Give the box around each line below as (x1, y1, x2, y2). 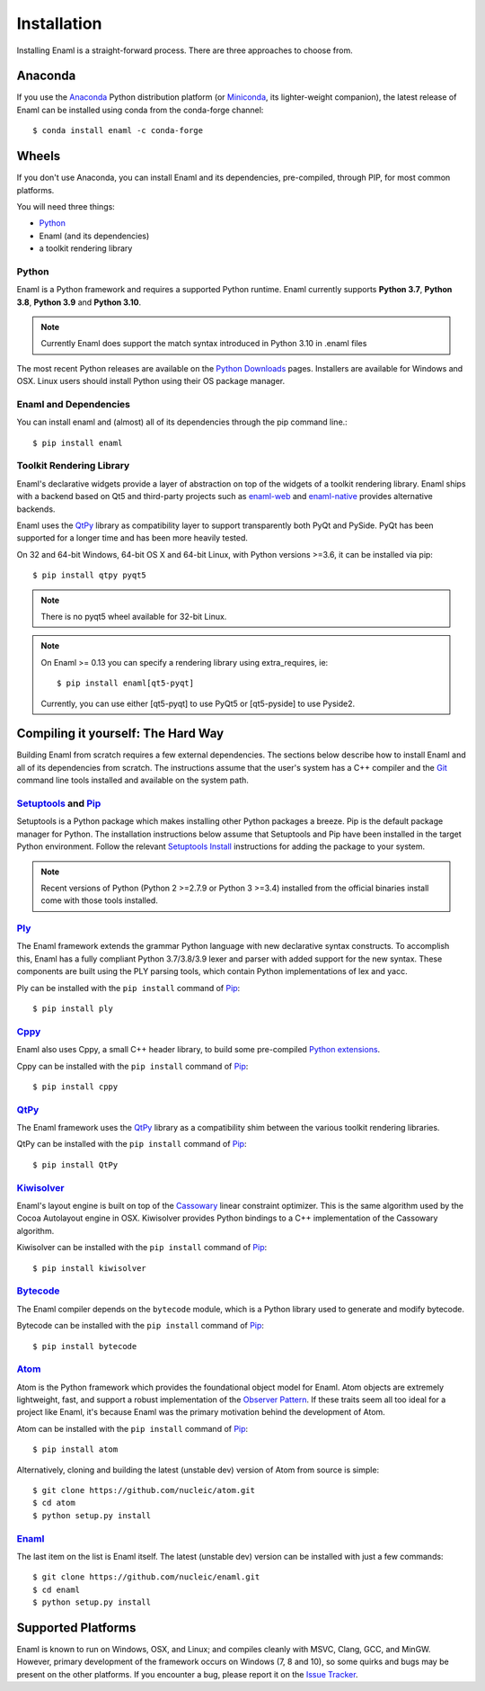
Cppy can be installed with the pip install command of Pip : (16, 1060, 249, 1071)
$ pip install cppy (32, 1081, 119, 1092)
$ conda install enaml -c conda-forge (32, 126, 204, 136)
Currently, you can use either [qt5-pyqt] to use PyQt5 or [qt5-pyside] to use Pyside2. (40, 698, 355, 709)
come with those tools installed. (40, 895, 159, 906)
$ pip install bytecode (32, 1341, 137, 1351)
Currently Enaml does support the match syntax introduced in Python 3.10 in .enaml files (40, 338, 367, 349)
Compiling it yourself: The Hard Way (16, 726, 225, 741)
